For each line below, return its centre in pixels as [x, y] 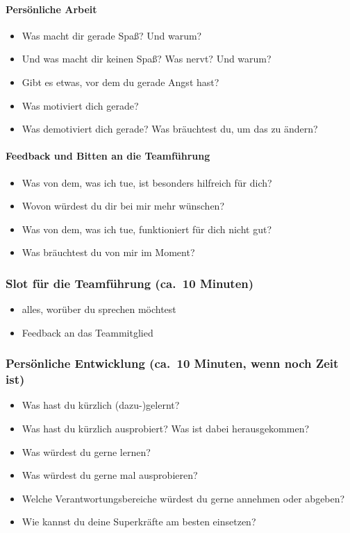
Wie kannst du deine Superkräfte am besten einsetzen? [139, 522]
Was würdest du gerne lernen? [86, 451]
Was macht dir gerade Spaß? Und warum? [112, 35]
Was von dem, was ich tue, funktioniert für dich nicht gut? [147, 229]
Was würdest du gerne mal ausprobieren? [110, 475]
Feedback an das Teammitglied [87, 332]
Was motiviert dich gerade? [80, 105]
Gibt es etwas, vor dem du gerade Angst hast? [120, 82]
